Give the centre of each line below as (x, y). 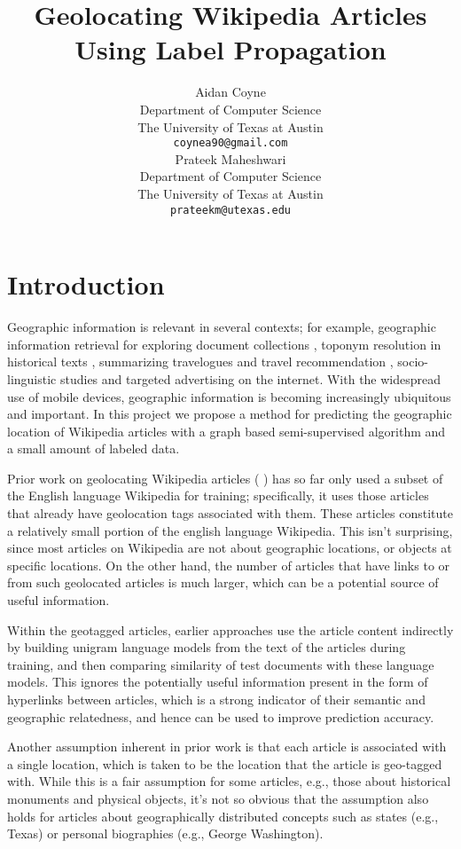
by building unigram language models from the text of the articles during (207, 647)
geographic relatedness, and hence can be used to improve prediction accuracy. (221, 716)
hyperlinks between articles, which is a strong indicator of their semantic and (216, 699)
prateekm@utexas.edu (230, 210)
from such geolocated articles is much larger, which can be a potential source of (223, 582)
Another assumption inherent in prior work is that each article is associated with (227, 747)
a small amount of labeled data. (94, 448)
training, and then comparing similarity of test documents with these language (221, 664)
